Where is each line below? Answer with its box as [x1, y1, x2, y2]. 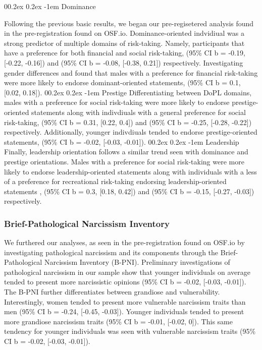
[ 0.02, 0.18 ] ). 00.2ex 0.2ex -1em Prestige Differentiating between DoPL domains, [4, 87, 252, 97]
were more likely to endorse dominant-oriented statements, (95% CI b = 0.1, [4, 77, 241, 88]
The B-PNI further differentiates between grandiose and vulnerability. [4, 286, 220, 297]
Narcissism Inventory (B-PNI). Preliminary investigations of [44, 257, 230, 267]
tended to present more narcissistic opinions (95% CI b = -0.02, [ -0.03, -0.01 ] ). [4, 276, 246, 287]
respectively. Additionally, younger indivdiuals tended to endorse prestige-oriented [4, 127, 257, 137]
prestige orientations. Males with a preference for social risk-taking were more [4, 156, 244, 166]
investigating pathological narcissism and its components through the [4, 247, 219, 257]
